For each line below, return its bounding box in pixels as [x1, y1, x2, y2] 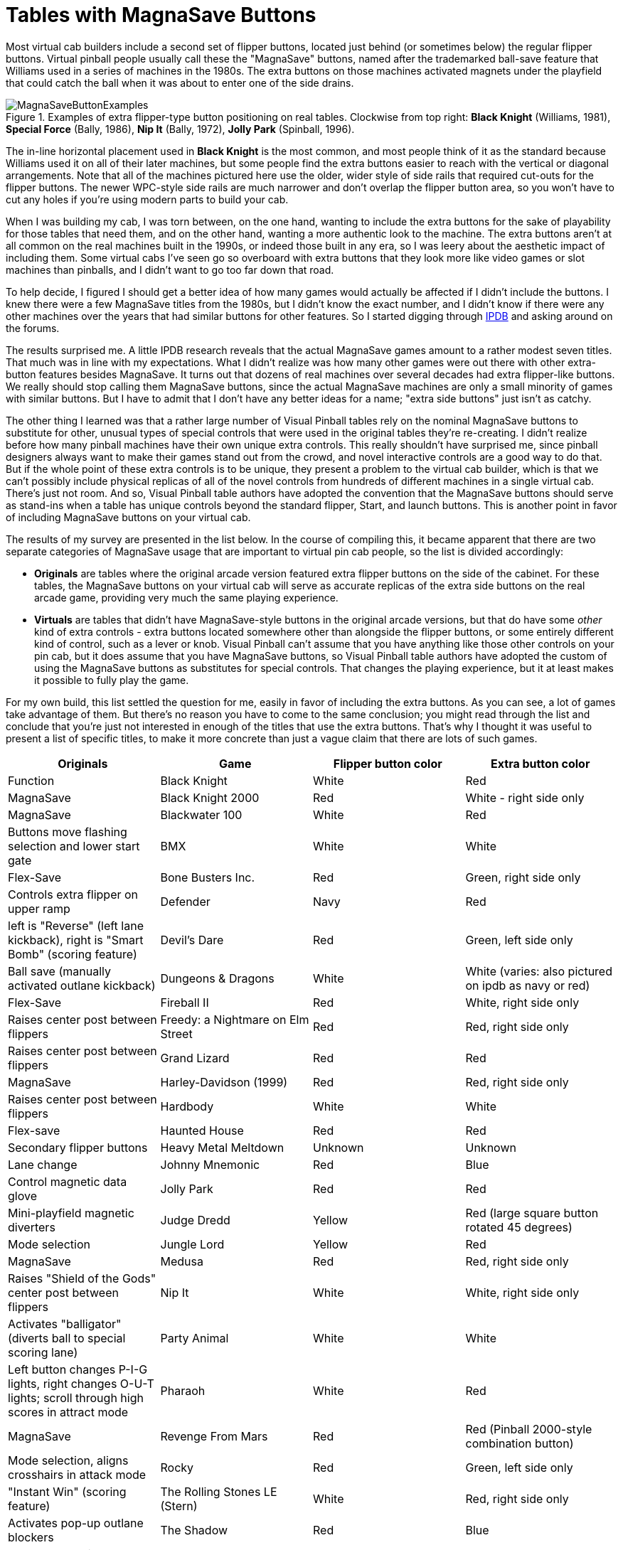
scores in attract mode [8, 1404, 129, 1419]
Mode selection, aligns [8, 1453, 129, 1468]
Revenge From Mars [160, 1428, 268, 1443]
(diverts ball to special [8, 1330, 126, 1345]
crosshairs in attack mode [8, 1467, 147, 1482]
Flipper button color [333, 756, 442, 771]
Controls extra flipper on [8, 887, 139, 902]
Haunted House [160, 1123, 244, 1138]
